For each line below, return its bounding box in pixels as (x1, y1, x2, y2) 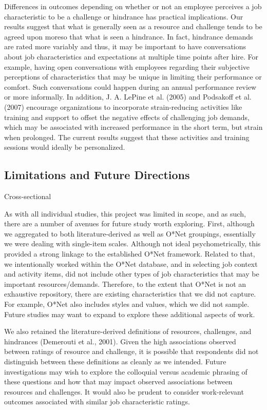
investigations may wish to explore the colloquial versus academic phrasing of (4, 366, 247, 377)
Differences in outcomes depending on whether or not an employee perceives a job (4, 1, 262, 11)
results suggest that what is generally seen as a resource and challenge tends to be (4, 21, 262, 32)
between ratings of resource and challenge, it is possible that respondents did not (4, 346, 259, 357)
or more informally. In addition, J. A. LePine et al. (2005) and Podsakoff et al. (4, 91, 252, 102)
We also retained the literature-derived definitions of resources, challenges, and (4, 326, 252, 337)
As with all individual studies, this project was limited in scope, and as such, (4, 208, 246, 219)
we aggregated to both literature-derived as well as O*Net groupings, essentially (4, 228, 256, 239)
